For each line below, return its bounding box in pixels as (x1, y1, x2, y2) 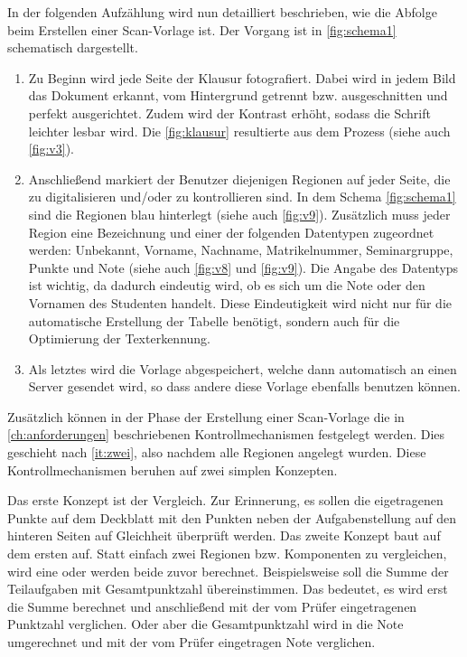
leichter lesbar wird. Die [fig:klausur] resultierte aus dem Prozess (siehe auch (28, 121, 451, 140)
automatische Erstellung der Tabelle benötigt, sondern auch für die (28, 311, 400, 330)
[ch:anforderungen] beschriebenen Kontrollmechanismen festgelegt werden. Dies (7, 425, 445, 444)
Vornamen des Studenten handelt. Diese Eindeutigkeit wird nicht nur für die (28, 293, 452, 312)
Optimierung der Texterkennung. (28, 329, 211, 348)
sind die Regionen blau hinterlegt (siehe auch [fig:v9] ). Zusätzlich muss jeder (28, 204, 451, 223)
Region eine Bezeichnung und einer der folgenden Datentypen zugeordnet (28, 222, 434, 241)
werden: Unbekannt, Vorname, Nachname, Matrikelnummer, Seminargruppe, (28, 240, 453, 259)
